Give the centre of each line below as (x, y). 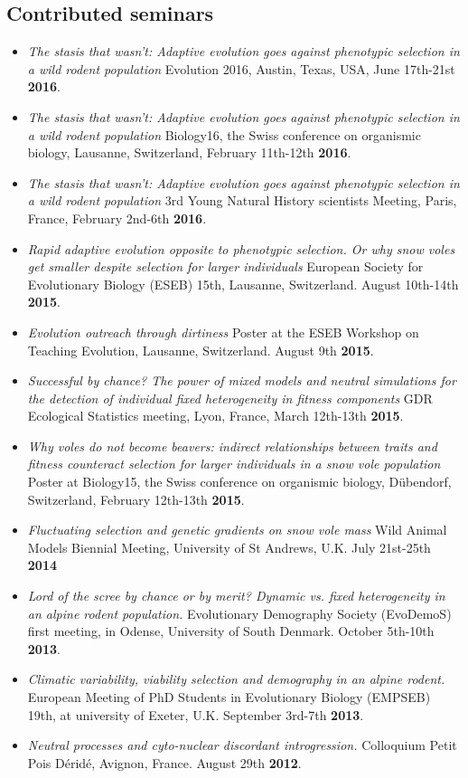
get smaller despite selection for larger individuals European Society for (225, 266)
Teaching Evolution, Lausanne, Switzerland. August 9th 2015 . (201, 350)
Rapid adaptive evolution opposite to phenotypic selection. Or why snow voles (241, 248)
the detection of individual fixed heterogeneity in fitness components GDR (230, 398)
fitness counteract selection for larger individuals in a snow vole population (234, 464)
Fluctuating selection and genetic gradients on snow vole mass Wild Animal (237, 530)
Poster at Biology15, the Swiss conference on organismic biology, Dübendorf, (239, 482)
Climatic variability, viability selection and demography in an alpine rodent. (236, 679)
